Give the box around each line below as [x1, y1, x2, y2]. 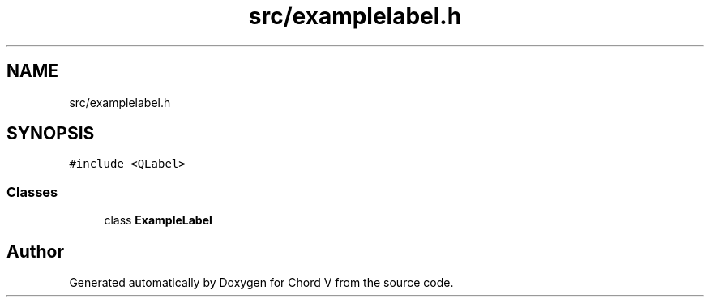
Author [6, 241, 64, 262]
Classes [6, 183, 58, 200]
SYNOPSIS [6, 123, 95, 144]
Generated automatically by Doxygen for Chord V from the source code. [69, 275, 454, 290]
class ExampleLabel [104, 213, 212, 228]
